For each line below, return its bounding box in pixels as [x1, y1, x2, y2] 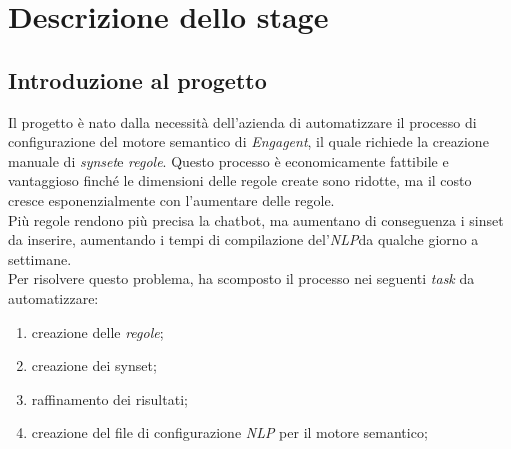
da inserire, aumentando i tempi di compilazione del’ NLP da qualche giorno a [8, 229, 479, 250]
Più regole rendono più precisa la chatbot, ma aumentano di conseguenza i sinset [8, 209, 504, 230]
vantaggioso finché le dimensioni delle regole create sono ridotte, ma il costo [8, 170, 472, 191]
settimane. [8, 248, 72, 269]
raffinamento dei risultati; [31, 388, 188, 409]
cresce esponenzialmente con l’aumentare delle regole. [8, 189, 335, 210]
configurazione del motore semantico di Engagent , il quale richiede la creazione [8, 131, 489, 152]
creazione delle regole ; [31, 321, 164, 342]
